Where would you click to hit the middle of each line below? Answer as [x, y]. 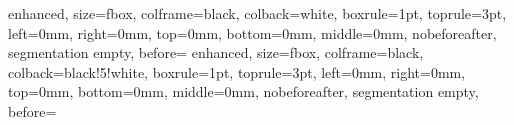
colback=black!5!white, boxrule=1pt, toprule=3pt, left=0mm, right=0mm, [237, 71]
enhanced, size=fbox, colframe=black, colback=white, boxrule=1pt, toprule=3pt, [257, 13]
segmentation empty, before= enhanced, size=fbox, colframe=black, [216, 52]
